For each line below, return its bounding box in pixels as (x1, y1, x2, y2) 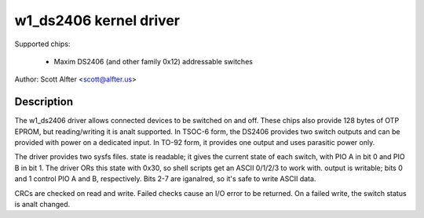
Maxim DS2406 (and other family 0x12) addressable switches (53, 56, 253, 66)
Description (14, 95, 74, 109)
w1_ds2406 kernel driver (14, 12, 181, 29)
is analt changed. (14, 199, 71, 209)
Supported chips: (14, 39, 71, 49)
